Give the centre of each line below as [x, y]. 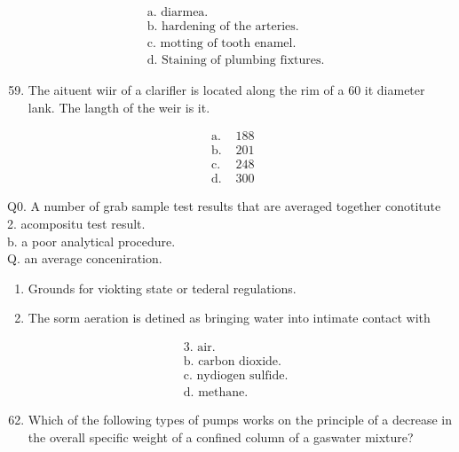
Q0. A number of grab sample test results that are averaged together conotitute [224, 206]
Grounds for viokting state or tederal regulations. [162, 288]
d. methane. [216, 393]
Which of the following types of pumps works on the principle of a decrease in [240, 420]
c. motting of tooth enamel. [222, 44]
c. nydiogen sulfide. [236, 376]
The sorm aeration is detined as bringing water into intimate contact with [229, 318]
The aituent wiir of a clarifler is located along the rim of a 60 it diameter [226, 90]
